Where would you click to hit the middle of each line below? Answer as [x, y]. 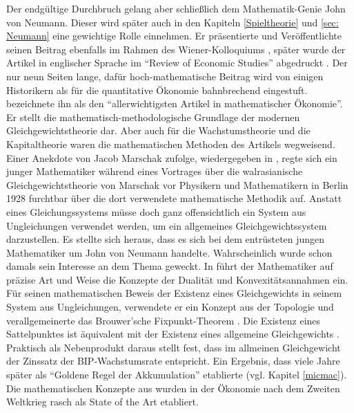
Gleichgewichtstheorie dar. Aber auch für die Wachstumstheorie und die [158, 130]
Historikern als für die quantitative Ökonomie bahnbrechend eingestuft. [157, 90]
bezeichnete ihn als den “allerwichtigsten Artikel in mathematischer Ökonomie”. [175, 103]
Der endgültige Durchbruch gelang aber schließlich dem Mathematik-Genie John [176, 8]
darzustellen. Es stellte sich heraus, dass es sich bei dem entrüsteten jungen [166, 239]
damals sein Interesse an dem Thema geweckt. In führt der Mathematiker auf [170, 266]
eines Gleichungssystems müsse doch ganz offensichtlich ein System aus [156, 211]
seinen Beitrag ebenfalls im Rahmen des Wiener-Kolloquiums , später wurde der [176, 49]
